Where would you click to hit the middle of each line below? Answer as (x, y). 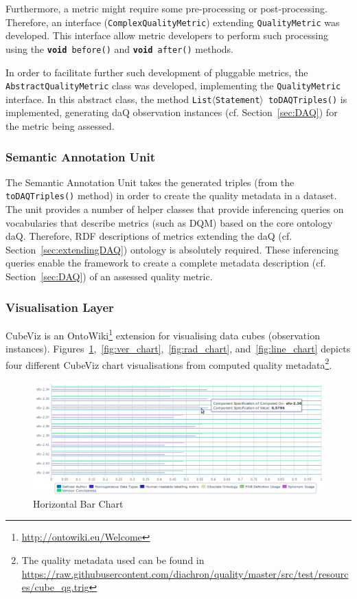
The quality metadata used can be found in (113, 560)
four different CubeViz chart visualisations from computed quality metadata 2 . (169, 363)
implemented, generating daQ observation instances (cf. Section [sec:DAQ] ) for (172, 112)
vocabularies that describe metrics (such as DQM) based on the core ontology (169, 222)
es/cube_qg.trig (55, 587)
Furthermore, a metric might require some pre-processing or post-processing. (166, 8)
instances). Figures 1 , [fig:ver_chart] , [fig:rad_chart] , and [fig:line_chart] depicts (178, 349)
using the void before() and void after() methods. (120, 48)
